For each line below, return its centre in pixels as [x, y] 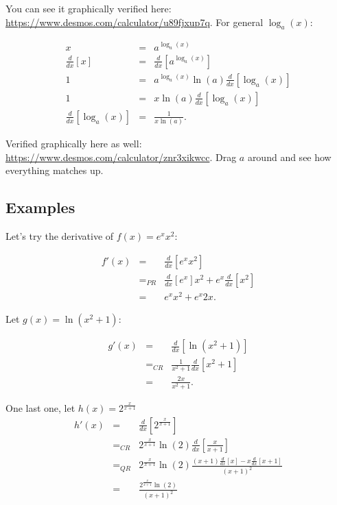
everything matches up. [55, 170]
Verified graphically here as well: [74, 144]
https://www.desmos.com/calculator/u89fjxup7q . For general [135, 22]
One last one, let [40, 407]
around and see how [289, 157]
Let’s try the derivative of [60, 236]
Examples [40, 207]
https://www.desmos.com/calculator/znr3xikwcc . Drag [121, 157]
